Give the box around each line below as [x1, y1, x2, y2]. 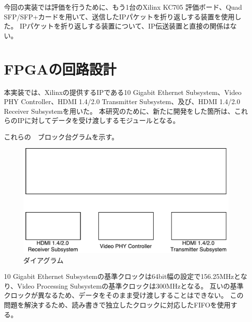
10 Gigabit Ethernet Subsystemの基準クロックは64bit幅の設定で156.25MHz [4, 271, 234, 281]
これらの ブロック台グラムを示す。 [4, 131, 119, 141]
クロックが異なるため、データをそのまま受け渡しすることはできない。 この [4, 290, 244, 300]
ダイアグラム [23, 255, 63, 265]
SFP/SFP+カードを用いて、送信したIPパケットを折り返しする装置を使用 [4, 11, 235, 21]
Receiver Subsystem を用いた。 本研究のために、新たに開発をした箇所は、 [4, 106, 235, 116]
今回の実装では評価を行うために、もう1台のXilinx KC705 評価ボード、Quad [4, 2, 242, 12]
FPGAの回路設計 [4, 59, 116, 78]
